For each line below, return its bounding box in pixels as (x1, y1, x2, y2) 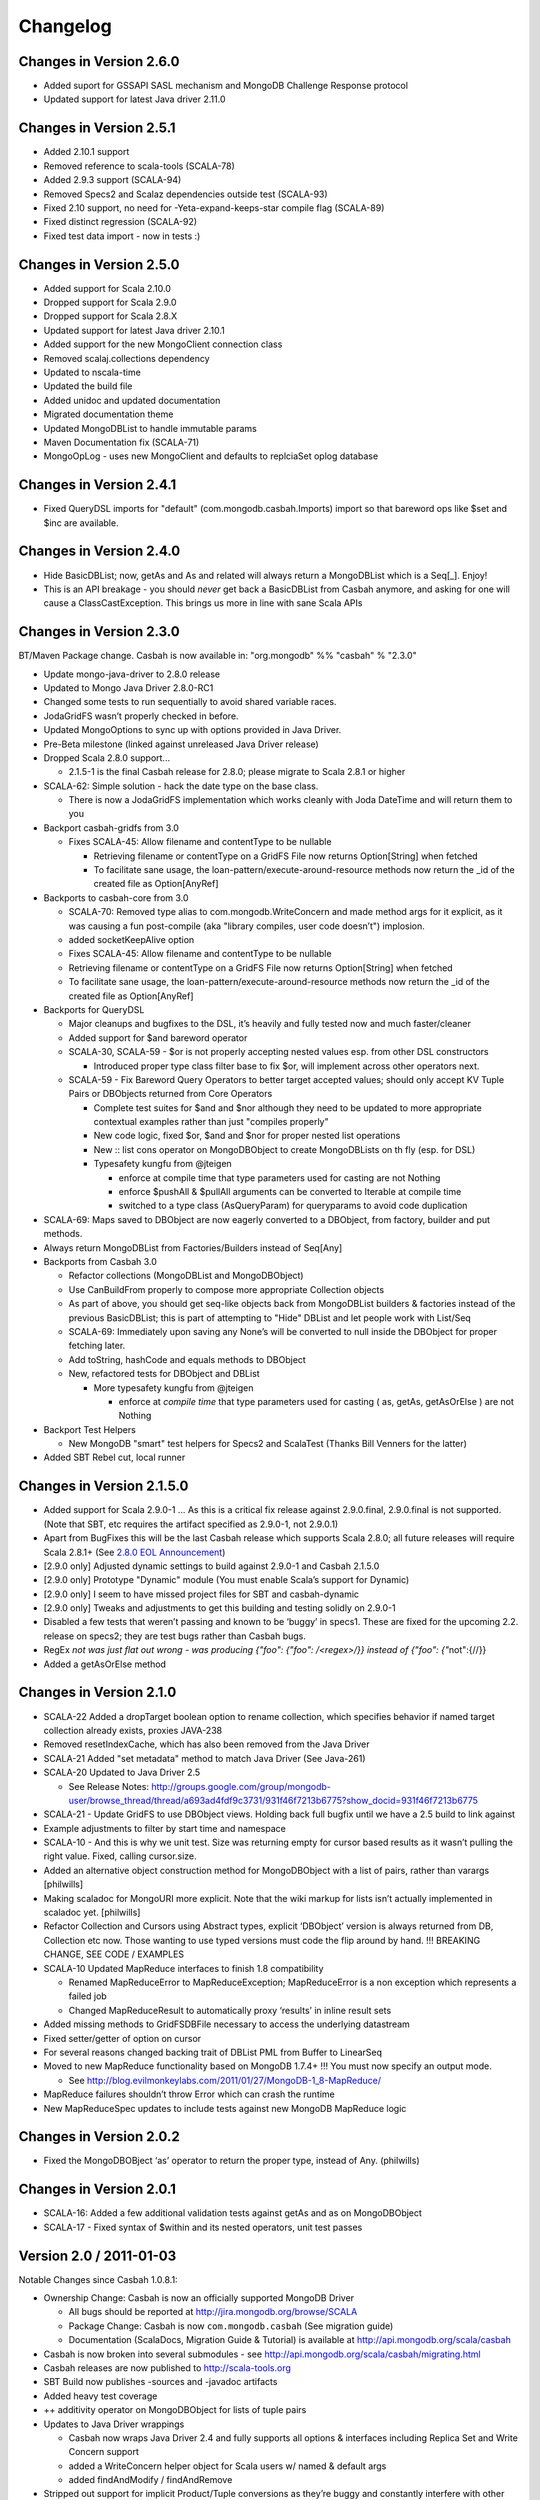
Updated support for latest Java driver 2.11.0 (43, 93, 226, 105)
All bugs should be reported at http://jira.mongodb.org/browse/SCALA (68, 2306, 358, 2318)
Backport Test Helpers (43, 1423, 137, 1435)
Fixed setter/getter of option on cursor (43, 2032, 202, 2044)
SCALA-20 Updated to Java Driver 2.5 (43, 1766, 201, 1779)
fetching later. (68, 1340, 126, 1352)
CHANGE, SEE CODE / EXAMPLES (43, 1948, 185, 1960)
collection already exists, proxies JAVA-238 (43, 1724, 223, 1736)
